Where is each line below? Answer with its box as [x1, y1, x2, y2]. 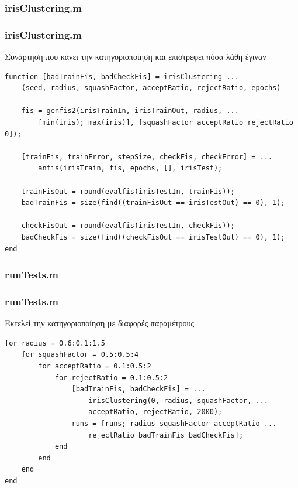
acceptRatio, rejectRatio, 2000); [88, 408, 223, 417]
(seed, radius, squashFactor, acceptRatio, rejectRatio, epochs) [21, 84, 281, 93]
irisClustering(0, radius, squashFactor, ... [88, 396, 269, 405]
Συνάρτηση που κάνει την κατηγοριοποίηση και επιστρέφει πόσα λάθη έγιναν [5, 50, 266, 63]
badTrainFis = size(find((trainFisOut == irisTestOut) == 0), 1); [21, 199, 285, 207]
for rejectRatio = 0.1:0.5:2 [54, 373, 168, 382]
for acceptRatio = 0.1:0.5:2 [38, 362, 151, 370]
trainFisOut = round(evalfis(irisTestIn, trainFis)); [21, 187, 235, 196]
